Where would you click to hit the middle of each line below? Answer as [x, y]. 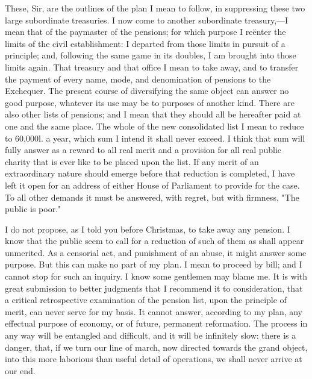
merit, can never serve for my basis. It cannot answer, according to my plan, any [154, 311]
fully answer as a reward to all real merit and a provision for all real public [143, 150]
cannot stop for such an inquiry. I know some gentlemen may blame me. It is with [156, 276]
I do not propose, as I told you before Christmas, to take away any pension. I [148, 229]
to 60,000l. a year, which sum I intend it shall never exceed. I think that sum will [155, 138]
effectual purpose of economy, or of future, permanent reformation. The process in [156, 323]
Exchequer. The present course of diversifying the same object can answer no [147, 91]
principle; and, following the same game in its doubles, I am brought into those [151, 55]
